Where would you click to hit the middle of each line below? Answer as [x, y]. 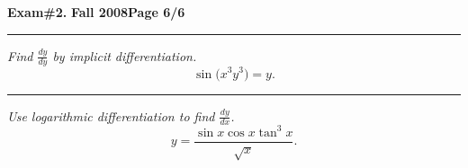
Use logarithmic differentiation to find [111, 115]
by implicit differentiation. [125, 55]
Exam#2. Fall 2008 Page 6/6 [96, 12]
